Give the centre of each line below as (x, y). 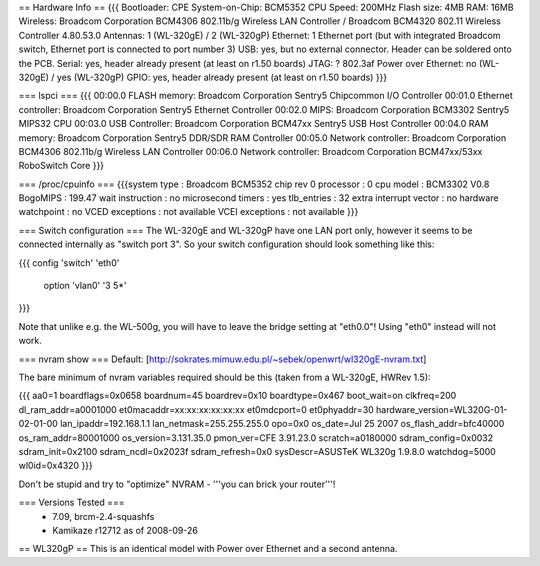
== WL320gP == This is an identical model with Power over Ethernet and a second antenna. (208, 549)
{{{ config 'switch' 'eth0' (69, 262)
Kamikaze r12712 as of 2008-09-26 (125, 530)
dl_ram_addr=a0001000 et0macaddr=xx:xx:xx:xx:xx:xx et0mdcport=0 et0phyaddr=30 (196, 409)
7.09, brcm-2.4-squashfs (103, 516)
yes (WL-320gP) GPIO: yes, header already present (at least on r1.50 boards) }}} (222, 77)
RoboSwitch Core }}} (61, 166)
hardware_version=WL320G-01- (441, 409)
